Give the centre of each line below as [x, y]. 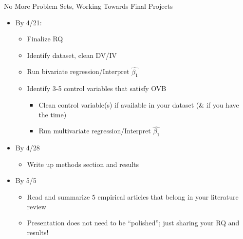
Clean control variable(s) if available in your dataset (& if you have [139, 104]
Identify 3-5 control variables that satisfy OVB [97, 88]
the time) [53, 114]
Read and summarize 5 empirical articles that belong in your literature [133, 196]
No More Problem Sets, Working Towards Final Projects [88, 6]
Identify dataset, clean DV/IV [72, 55]
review [37, 206]
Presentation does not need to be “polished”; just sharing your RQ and [133, 223]
